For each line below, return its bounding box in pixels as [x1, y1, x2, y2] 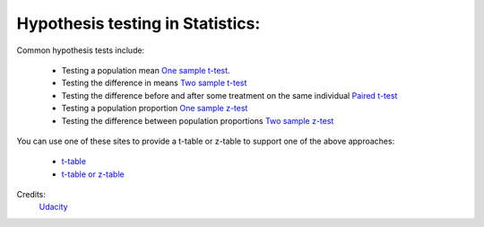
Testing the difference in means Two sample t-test [61, 77, 247, 89]
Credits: [16, 189, 47, 200]
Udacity [39, 202, 68, 213]
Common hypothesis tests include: [16, 45, 145, 56]
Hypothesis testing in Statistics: [16, 13, 261, 33]
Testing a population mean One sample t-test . [61, 65, 230, 75]
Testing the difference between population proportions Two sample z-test [61, 115, 334, 126]
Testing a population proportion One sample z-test [61, 103, 248, 114]
